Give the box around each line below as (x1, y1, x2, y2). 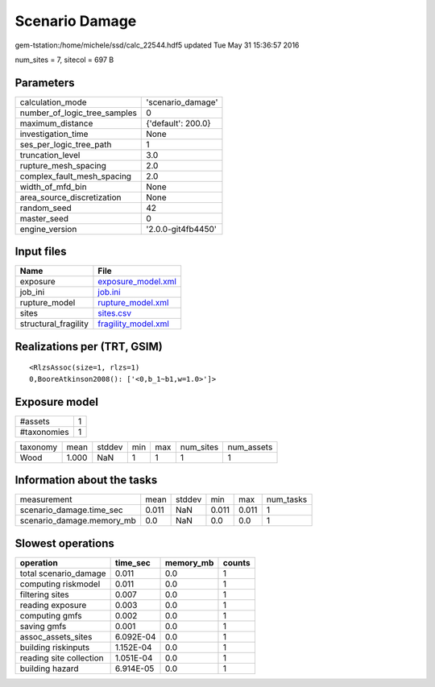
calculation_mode (19, 97, 88, 108)
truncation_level (19, 149, 81, 160)
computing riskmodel (19, 578, 101, 590)
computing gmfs (19, 610, 82, 621)
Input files (14, 245, 68, 259)
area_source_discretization (19, 192, 122, 203)
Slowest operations (14, 536, 114, 550)
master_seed (19, 213, 68, 224)
